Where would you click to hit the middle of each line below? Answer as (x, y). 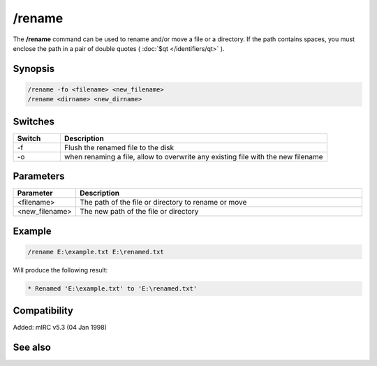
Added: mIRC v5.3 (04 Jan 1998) (60, 328)
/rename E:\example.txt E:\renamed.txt (96, 252)
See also (32, 347)
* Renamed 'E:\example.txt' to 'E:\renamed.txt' (112, 288)
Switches (34, 121)
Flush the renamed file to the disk (119, 147)
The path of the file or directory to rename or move (163, 203)
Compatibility (43, 311)
